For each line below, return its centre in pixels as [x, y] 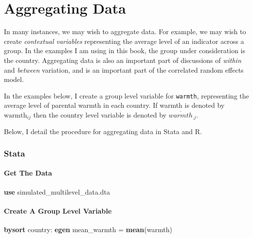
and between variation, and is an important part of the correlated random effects [124, 69]
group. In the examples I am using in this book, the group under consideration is [125, 50]
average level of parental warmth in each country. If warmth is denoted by [114, 105]
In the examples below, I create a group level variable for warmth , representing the [126, 95]
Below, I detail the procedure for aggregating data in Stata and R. [103, 131]
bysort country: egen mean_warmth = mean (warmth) [88, 229]
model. [14, 79]
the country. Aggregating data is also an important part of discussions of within [123, 60]
